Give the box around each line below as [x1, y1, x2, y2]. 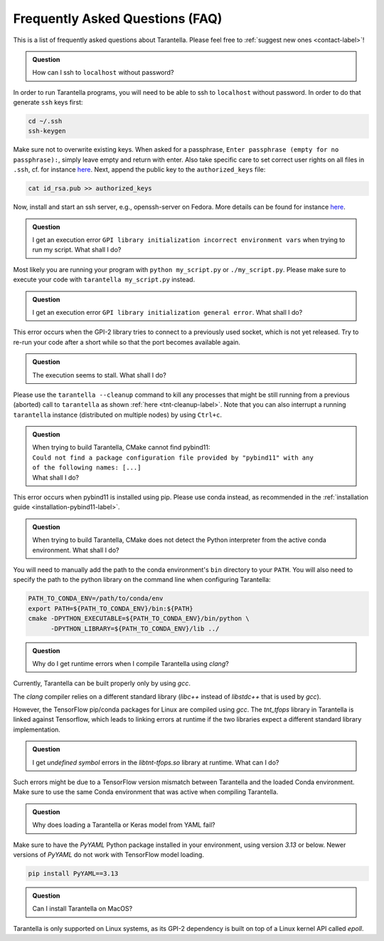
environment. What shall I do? [32, 546, 119, 554]
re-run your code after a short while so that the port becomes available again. [13, 338, 241, 346]
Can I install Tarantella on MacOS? [32, 905, 133, 913]
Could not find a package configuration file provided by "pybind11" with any [32, 453, 314, 462]
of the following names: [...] [32, 464, 142, 472]
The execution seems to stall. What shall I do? [32, 370, 166, 379]
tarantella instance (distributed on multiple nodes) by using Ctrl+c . [13, 410, 223, 419]
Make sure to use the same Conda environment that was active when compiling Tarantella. [13, 788, 279, 796]
